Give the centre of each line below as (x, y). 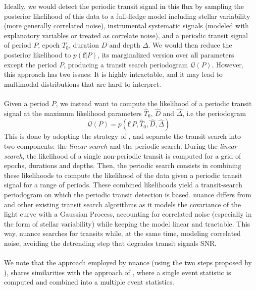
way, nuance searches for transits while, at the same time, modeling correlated (123, 233)
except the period (30, 64)
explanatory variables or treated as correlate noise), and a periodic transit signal (126, 35)
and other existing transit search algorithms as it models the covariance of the (123, 204)
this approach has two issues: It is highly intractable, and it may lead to (113, 74)
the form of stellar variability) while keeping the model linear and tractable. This (127, 223)
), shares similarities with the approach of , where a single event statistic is (118, 272)
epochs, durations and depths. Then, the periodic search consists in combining (123, 165)
